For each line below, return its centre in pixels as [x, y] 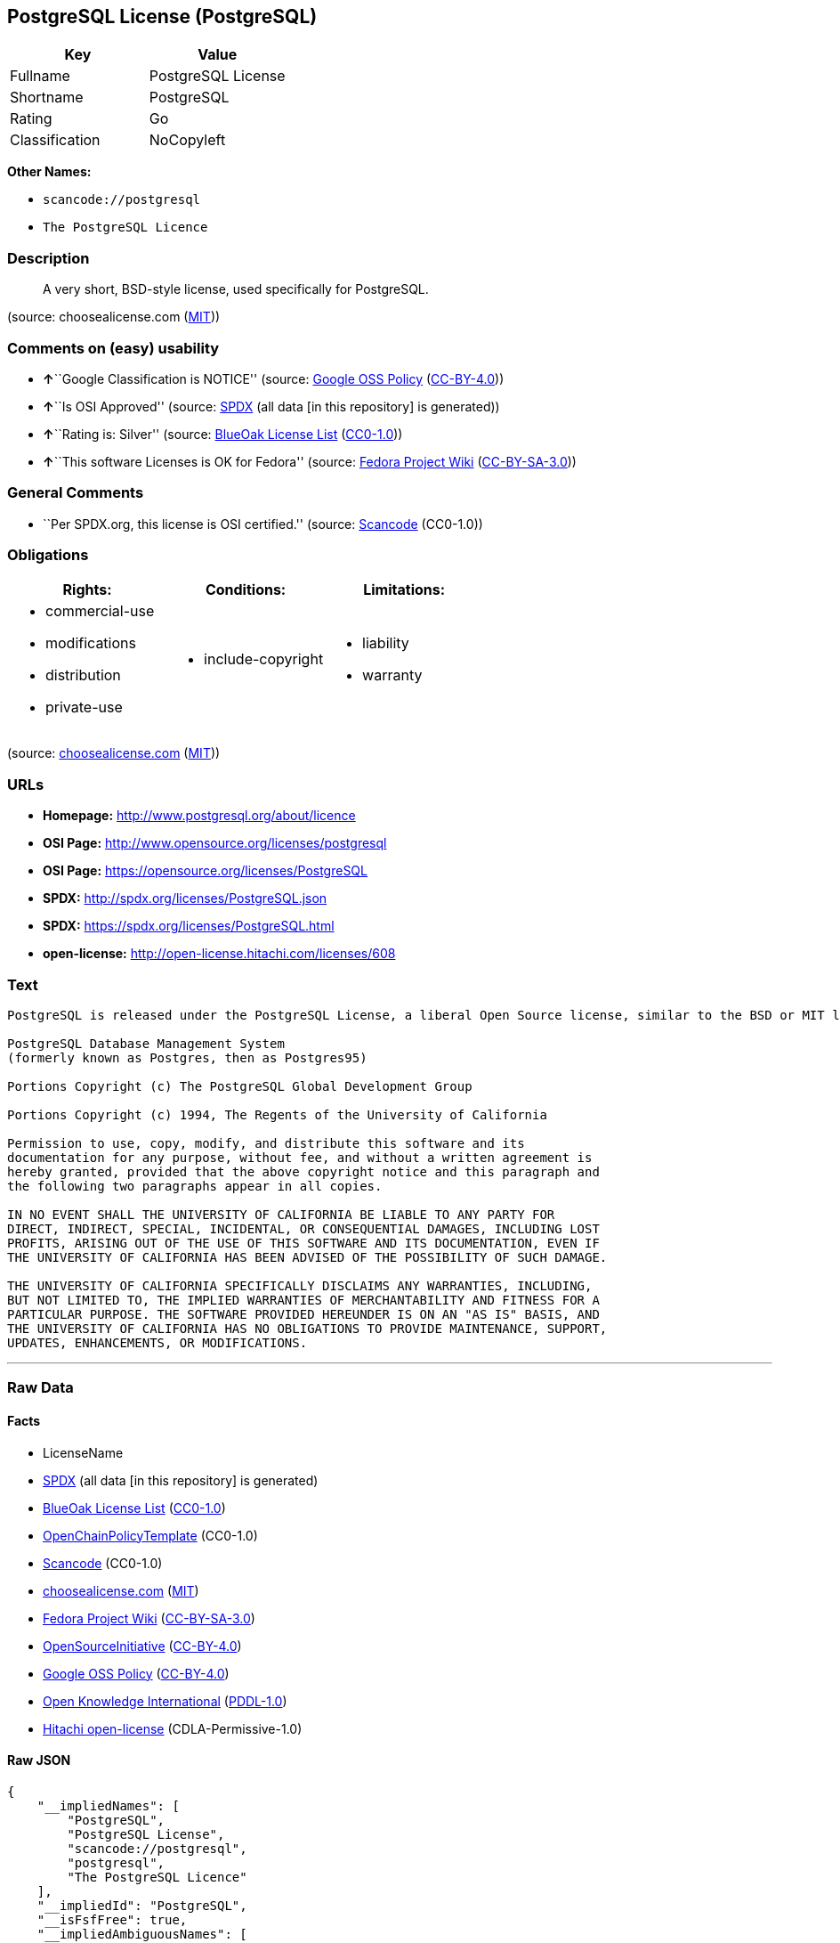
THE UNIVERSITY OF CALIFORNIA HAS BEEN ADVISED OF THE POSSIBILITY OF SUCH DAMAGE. [307, 1257]
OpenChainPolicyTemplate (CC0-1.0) [150, 1535]
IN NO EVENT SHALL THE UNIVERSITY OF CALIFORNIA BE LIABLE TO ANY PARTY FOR [281, 1214]
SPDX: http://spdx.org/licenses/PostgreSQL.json [185, 898]
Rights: [87, 590]
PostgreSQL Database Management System [146, 1043]
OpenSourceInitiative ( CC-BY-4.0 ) [142, 1646]
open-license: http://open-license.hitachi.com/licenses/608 [219, 954]
